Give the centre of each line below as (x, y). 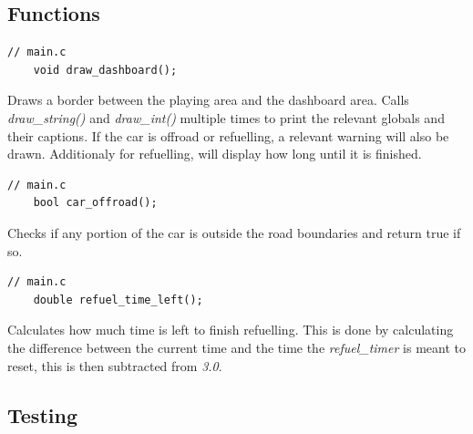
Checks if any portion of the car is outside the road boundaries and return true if (234, 232)
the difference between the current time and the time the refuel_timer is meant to (236, 347)
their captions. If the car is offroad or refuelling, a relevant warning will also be (228, 135)
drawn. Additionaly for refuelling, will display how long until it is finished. (215, 154)
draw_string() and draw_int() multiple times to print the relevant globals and (226, 117)
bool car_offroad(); (95, 203)
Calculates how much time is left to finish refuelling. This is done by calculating (231, 330)
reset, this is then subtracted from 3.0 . (115, 365)
